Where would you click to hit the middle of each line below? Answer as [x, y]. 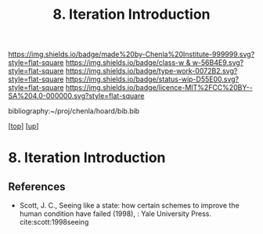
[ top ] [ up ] [23, 126]
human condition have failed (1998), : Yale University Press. [115, 214]
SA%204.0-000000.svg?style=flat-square [76, 96]
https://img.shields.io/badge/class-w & [128, 63]
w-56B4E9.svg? [218, 63]
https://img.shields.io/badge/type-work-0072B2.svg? [151, 71]
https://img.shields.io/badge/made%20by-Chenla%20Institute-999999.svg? [131, 54]
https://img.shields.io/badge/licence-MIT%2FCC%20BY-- [159, 88]
